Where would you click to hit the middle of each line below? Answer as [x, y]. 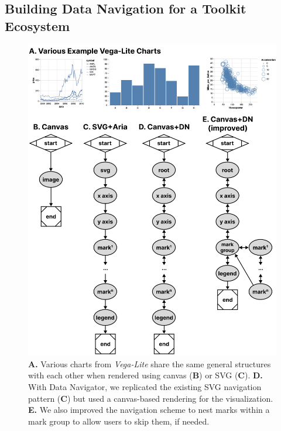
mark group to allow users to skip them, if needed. [119, 421]
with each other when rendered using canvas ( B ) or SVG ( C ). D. [145, 375]
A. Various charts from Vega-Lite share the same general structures [150, 363]
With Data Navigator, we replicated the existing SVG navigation [145, 386]
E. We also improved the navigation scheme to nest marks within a [149, 410]
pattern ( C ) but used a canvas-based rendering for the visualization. [151, 398]
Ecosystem [37, 25]
